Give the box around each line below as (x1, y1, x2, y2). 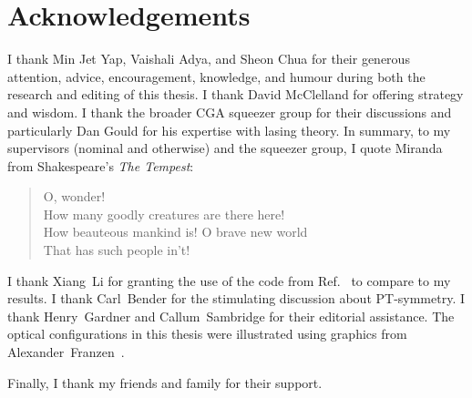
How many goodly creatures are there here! (43, 204, 285, 223)
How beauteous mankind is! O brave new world (43, 222, 308, 241)
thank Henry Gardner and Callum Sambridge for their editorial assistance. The (7, 306, 455, 325)
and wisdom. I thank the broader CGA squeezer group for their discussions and (7, 102, 452, 121)
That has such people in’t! (43, 240, 190, 260)
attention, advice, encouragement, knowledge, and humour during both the (7, 66, 426, 86)
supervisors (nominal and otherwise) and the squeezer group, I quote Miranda (7, 138, 443, 158)
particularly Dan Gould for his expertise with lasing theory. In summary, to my (7, 120, 451, 139)
